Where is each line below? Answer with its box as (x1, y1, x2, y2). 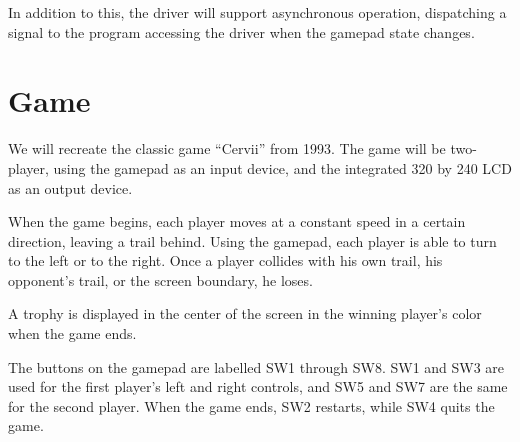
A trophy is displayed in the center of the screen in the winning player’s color (8, 303, 482, 324)
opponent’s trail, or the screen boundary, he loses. (8, 269, 313, 290)
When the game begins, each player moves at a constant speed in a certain (8, 211, 466, 232)
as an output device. (8, 177, 133, 198)
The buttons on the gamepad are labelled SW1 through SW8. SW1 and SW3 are (8, 356, 505, 377)
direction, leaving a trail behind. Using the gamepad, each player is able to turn (8, 230, 497, 251)
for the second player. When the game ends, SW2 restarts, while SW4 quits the (8, 395, 495, 416)
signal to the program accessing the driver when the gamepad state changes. (8, 21, 475, 42)
